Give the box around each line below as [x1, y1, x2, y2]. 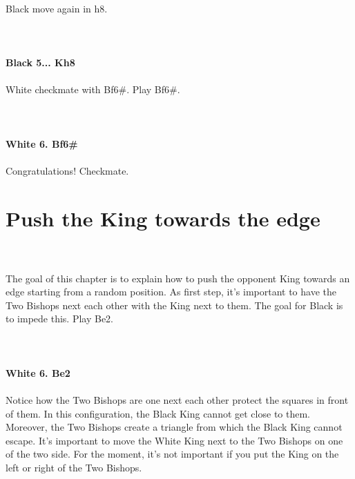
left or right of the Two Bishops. [6, 460, 142, 474]
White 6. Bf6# [6, 136, 78, 150]
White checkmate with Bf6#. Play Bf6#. [6, 82, 180, 97]
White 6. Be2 [6, 365, 70, 380]
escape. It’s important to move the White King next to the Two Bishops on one [6, 433, 343, 447]
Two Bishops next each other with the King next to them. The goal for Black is [6, 297, 343, 312]
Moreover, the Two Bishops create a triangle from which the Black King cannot [6, 420, 343, 434]
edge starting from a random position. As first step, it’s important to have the [6, 284, 336, 299]
